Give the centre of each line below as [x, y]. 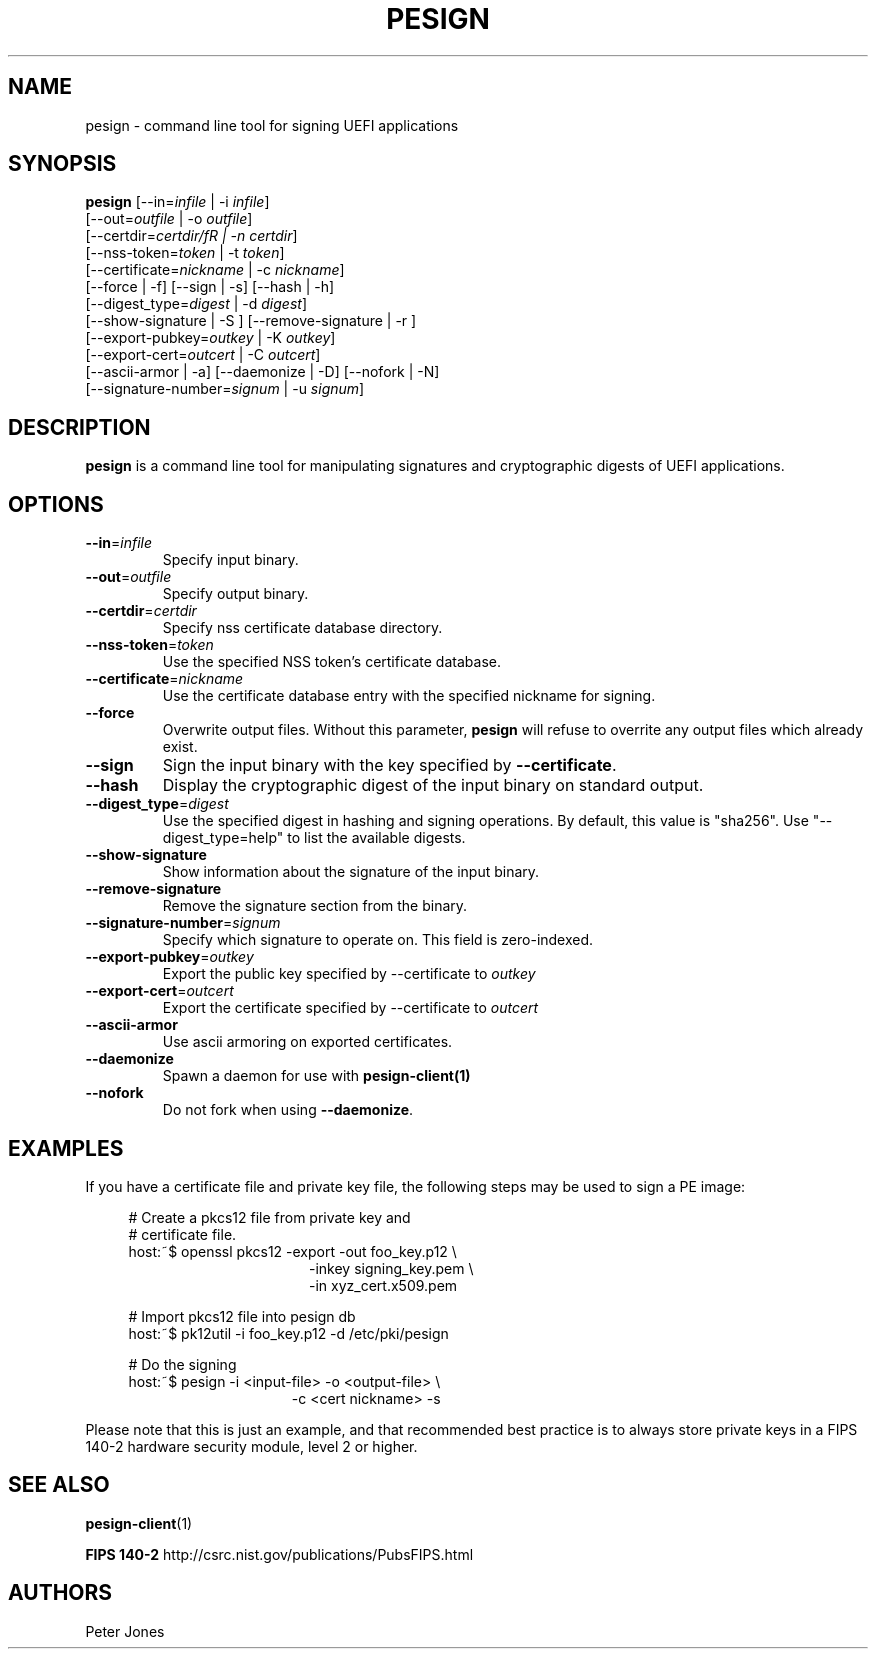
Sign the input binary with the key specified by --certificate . [389, 765]
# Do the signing [182, 1364]
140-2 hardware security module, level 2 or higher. [251, 1446]
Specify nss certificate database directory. [302, 628]
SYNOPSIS [62, 164]
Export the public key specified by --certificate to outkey [349, 974]
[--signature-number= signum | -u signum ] [225, 389]
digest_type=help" [223, 838]
